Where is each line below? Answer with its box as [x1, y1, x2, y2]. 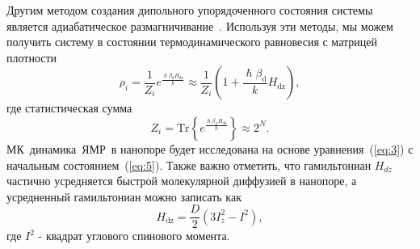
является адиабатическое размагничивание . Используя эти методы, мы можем [6, 17, 393, 34]
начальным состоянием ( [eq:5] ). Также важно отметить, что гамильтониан [6, 156, 372, 173]
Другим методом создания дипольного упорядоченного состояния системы [6, 2, 373, 18]
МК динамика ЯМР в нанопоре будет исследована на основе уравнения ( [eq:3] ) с [6, 140, 414, 157]
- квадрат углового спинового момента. [38, 227, 230, 244]
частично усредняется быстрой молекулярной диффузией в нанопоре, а [6, 172, 357, 189]
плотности [6, 49, 57, 65]
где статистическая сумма [6, 99, 132, 116]
